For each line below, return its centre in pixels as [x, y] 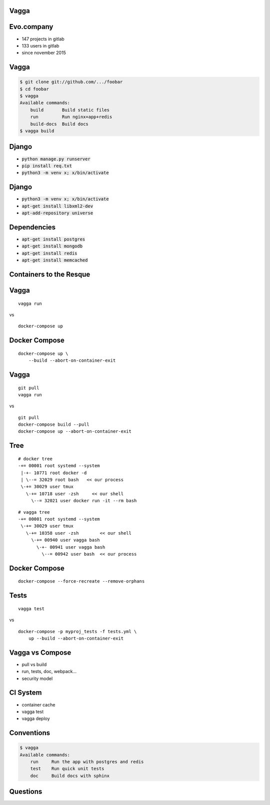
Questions [26, 792]
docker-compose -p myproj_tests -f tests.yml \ [77, 631]
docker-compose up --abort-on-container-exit [75, 431]
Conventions [30, 733]
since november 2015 [44, 53]
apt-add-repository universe [57, 213]
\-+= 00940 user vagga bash [65, 540]
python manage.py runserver [56, 159]
